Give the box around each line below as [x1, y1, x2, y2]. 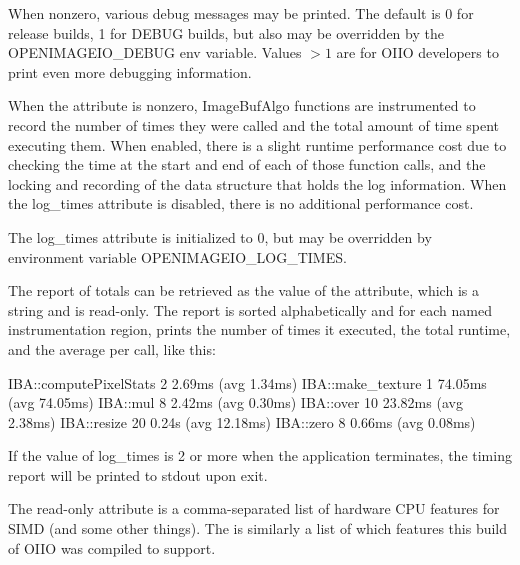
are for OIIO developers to [336, 42, 499, 63]
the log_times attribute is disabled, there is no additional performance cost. [8, 193, 474, 214]
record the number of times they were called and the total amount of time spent [8, 114, 500, 135]
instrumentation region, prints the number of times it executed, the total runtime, [8, 319, 511, 340]
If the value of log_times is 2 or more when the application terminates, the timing [8, 445, 512, 466]
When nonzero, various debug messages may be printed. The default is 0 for [8, 3, 474, 23]
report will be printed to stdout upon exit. [8, 464, 268, 485]
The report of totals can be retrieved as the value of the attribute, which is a [8, 280, 479, 301]
